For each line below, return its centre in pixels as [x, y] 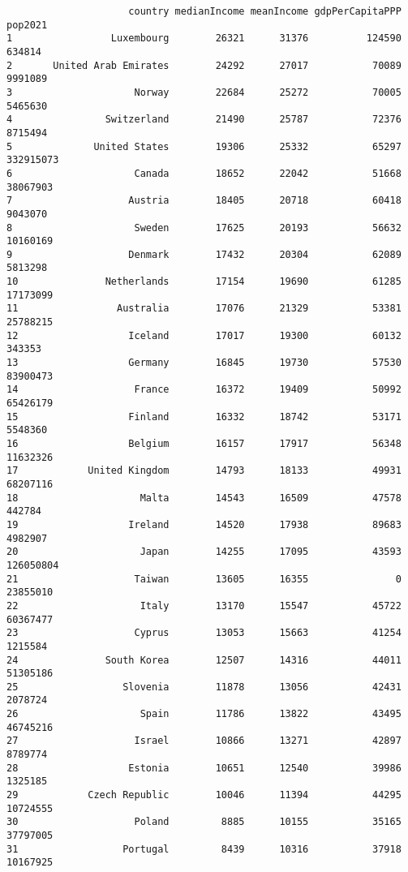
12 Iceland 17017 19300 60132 [204, 335]
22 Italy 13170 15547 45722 [204, 606]
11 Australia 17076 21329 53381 [204, 309]
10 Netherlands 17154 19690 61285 [204, 282]
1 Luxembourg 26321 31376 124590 [204, 39]
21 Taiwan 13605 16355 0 [204, 579]
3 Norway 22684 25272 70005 [204, 92]
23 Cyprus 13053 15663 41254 [204, 633]
